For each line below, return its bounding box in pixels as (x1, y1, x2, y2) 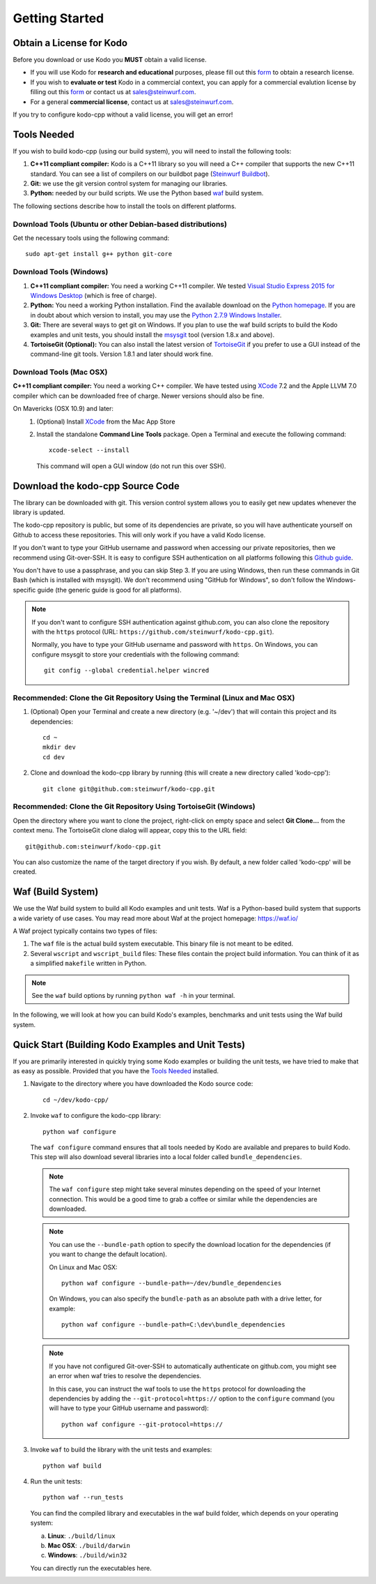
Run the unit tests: (30, 1477, 83, 1486)
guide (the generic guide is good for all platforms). (37, 585, 182, 594)
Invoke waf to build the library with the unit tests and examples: (30, 1445, 212, 1454)
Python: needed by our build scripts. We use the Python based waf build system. (30, 189, 264, 197)
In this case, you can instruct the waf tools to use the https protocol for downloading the (49, 1384, 306, 1393)
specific (13, 585, 36, 594)
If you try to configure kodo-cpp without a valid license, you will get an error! (13, 110, 233, 119)
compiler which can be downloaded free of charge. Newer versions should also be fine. (13, 391, 265, 400)
